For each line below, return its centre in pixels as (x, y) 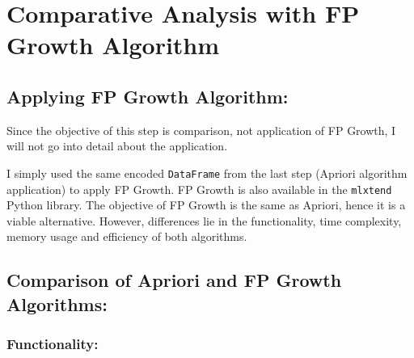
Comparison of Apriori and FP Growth (174, 280)
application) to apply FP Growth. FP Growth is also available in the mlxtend (199, 189)
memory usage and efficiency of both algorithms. (127, 236)
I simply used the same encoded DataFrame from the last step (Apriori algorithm (207, 173)
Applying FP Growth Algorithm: (148, 96)
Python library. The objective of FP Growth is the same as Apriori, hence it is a (206, 205)
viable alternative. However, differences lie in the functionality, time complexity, (204, 220)
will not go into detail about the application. (117, 146)
